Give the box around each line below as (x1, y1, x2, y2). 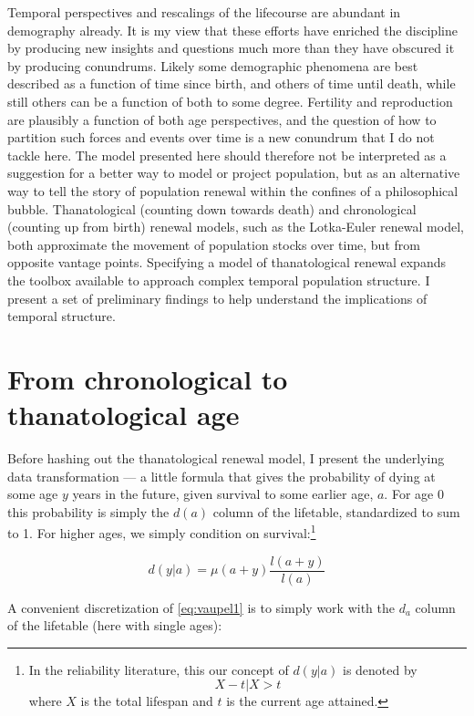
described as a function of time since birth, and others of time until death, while (7, 74, 456, 93)
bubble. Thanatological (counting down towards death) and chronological (7, 199, 417, 218)
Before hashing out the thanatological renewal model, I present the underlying (7, 449, 445, 467)
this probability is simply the (7, 502, 170, 521)
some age (7, 484, 58, 503)
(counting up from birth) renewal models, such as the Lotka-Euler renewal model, (7, 217, 464, 236)
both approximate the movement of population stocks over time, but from (7, 234, 420, 254)
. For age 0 (384, 484, 444, 503)
